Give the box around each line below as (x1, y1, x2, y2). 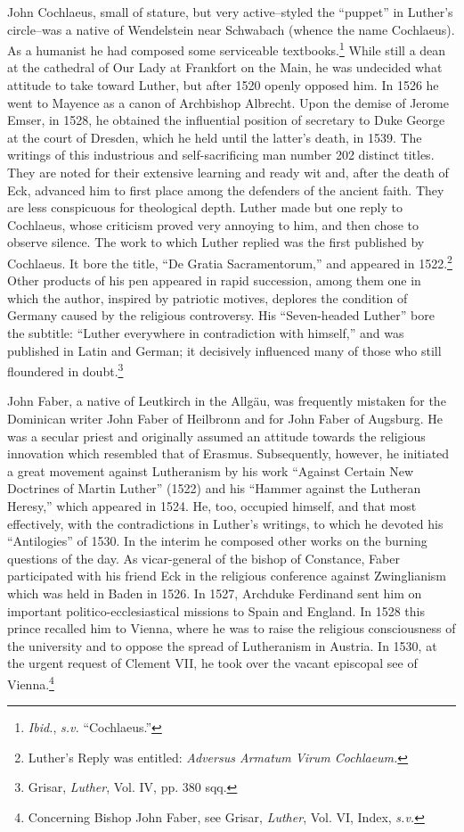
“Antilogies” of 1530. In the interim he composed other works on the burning (7, 531, 427, 550)
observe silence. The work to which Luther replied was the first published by (7, 233, 425, 251)
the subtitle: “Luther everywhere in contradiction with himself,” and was (7, 324, 404, 342)
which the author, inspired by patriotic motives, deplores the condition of (7, 288, 408, 307)
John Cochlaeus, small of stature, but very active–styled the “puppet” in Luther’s (7, 3, 453, 21)
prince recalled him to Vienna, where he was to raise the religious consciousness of (7, 619, 456, 638)
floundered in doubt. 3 (7, 359, 124, 380)
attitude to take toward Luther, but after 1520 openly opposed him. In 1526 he (7, 76, 439, 95)
